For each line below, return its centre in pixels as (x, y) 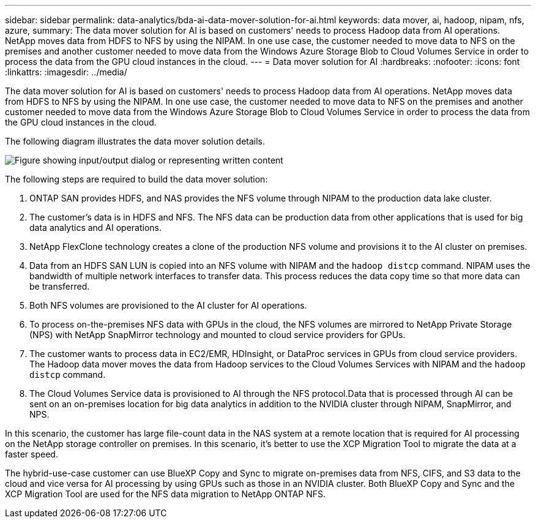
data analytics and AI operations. (96, 228)
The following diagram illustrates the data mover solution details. (135, 141)
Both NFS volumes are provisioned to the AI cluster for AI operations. (168, 305)
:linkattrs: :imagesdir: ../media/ (66, 72)
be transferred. (60, 286)
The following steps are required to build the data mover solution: (136, 179)
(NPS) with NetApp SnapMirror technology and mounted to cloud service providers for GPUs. (218, 335)
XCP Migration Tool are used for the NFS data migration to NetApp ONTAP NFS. (166, 494)
